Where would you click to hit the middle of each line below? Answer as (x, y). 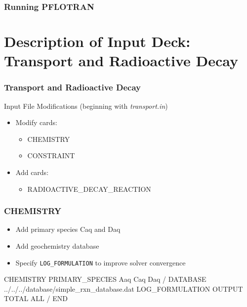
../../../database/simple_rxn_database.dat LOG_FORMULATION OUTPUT (123, 288)
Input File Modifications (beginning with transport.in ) (86, 106)
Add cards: (32, 172)
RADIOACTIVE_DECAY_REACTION (89, 189)
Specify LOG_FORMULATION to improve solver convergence (101, 262)
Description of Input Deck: (97, 41)
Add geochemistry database (57, 246)
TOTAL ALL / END (36, 298)
